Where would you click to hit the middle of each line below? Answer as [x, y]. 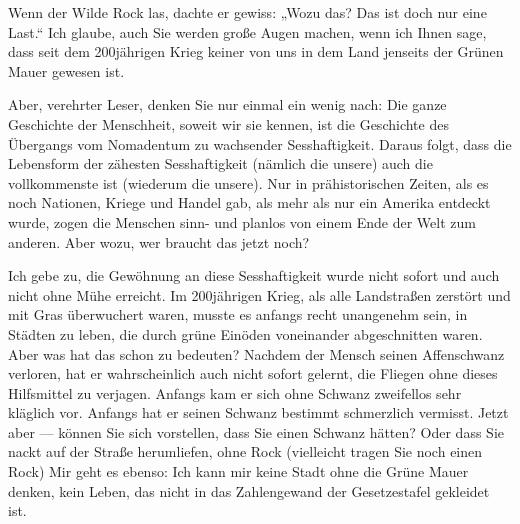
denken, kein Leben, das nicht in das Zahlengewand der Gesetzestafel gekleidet [249, 490]
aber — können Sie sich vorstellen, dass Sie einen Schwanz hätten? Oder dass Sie [256, 431]
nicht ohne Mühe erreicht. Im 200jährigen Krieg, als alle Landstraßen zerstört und [259, 294]
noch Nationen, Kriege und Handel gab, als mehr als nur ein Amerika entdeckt [249, 202]
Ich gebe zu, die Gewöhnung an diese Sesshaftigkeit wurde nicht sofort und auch [254, 275]
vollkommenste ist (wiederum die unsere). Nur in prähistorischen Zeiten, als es [248, 182]
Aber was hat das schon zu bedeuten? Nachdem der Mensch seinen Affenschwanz [256, 353]
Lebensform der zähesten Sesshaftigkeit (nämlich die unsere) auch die [220, 163]
